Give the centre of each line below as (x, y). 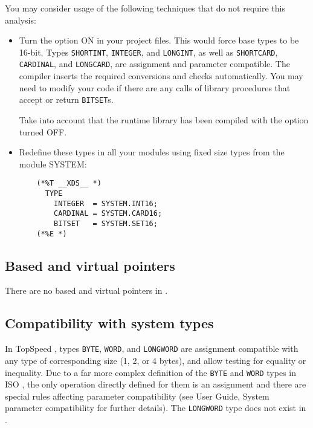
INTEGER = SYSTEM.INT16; (106, 203)
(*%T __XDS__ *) (69, 183)
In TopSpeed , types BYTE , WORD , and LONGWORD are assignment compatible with (152, 349)
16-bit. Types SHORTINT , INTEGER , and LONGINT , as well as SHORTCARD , (148, 52)
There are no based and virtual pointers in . (86, 290)
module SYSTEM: (53, 164)
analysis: (21, 20)
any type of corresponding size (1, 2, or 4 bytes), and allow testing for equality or (156, 360)
